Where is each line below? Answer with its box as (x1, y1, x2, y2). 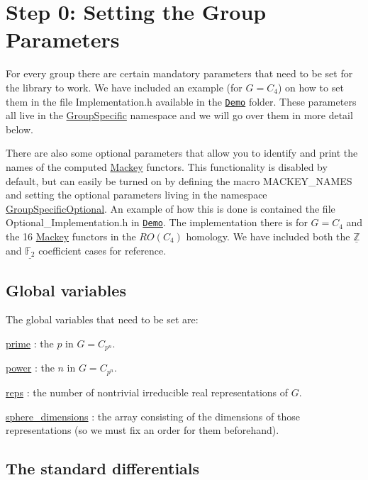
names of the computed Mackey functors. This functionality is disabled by (6, 159, 328, 174)
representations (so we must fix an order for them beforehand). (6, 423, 279, 437)
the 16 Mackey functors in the (6, 228, 136, 243)
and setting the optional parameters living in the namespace (6, 187, 267, 202)
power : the (6, 360, 55, 375)
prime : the (6, 336, 54, 351)
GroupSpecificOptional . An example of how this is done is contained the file (6, 201, 335, 216)
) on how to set (277, 79, 344, 94)
